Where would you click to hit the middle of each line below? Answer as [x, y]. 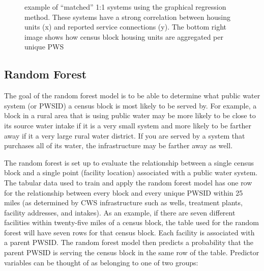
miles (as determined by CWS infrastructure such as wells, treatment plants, [123, 202]
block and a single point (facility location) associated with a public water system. [131, 172]
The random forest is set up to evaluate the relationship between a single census [129, 162]
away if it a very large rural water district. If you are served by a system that [125, 135]
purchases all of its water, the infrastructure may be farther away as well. [119, 145]
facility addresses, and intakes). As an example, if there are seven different [120, 212]
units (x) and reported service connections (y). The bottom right [126, 27]
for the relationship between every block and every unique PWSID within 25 [124, 192]
